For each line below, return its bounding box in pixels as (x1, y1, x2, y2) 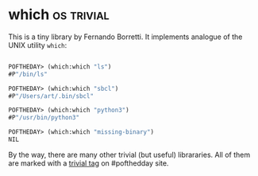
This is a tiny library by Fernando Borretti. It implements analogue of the (8, 32, 243, 41)
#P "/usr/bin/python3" (8, 114, 80, 122)
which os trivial (8, 6, 110, 24)
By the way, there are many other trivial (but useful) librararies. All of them (8, 150, 251, 159)
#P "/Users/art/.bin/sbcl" (8, 92, 94, 100)
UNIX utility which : (8, 40, 67, 49)
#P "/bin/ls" (8, 70, 48, 78)
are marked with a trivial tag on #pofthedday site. (8, 158, 169, 168)
